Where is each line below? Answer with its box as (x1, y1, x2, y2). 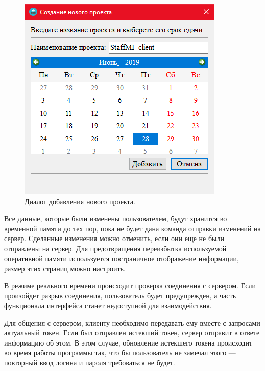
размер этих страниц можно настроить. (4, 263, 126, 274)
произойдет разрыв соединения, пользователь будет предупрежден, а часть (4, 290, 236, 301)
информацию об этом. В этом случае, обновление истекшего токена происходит (4, 337, 252, 348)
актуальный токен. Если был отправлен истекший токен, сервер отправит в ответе (4, 327, 260, 338)
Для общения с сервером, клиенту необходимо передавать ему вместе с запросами (4, 317, 260, 328)
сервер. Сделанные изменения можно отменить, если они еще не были (4, 233, 224, 244)
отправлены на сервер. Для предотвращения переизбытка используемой (4, 243, 227, 253)
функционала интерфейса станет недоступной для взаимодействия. (4, 300, 212, 310)
